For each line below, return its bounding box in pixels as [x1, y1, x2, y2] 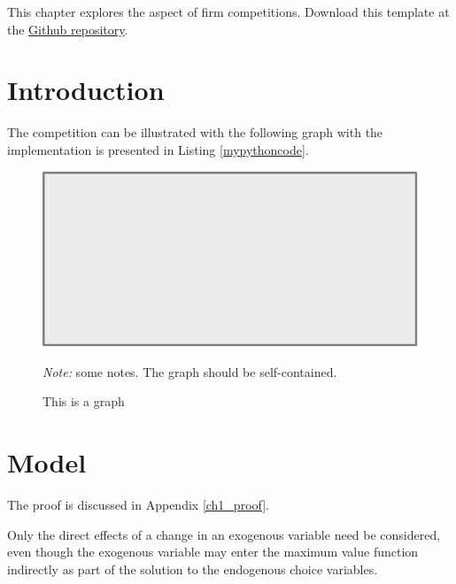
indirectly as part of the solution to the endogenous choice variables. [7, 559, 378, 578]
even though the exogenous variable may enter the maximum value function [7, 542, 419, 561]
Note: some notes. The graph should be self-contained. [43, 362, 337, 380]
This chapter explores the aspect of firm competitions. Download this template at [7, 3, 450, 20]
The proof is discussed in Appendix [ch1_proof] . [7, 496, 270, 514]
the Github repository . [7, 19, 128, 38]
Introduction [7, 72, 165, 108]
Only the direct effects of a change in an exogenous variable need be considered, [7, 525, 441, 543]
